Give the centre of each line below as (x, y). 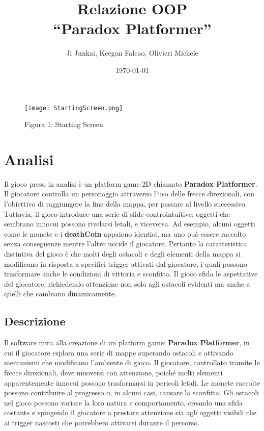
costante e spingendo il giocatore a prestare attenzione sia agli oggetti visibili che (130, 412)
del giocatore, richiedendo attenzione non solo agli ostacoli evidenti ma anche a (127, 283)
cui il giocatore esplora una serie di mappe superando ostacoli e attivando (119, 352)
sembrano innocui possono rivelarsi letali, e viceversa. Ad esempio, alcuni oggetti (130, 224)
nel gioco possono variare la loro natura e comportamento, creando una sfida (124, 402)
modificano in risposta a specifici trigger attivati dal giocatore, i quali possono (126, 263)
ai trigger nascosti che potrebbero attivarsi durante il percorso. (102, 422)
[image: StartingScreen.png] (74, 108)
